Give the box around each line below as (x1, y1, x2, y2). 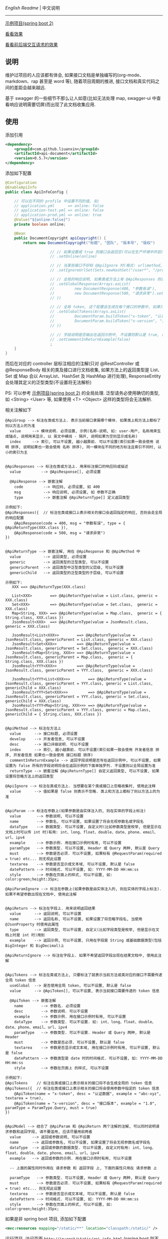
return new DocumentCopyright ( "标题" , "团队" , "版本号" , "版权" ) (23, 240, 155, 245)
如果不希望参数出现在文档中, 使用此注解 (5, 892, 77, 897)
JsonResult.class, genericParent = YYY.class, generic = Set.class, (5, 695, 151, 700)
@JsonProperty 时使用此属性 (5, 922, 59, 927)
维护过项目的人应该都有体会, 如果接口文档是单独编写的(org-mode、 (5, 72, 144, 78)
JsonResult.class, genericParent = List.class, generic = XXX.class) (5, 637, 153, 642)
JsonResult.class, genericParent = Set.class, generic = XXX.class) (5, 646, 153, 651)
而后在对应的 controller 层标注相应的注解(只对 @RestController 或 (5, 361, 140, 367)
